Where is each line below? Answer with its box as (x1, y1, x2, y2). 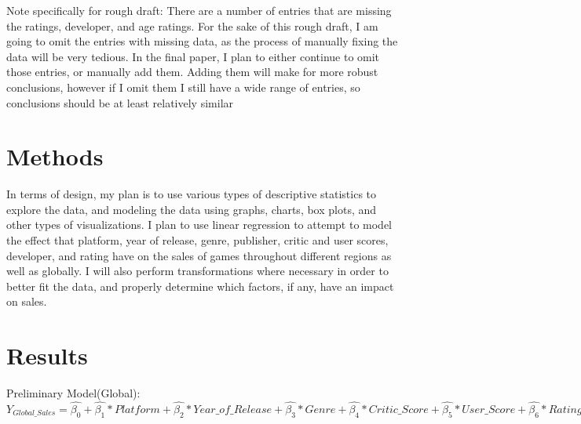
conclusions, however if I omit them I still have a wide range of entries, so (6, 78, 360, 95)
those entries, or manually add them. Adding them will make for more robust (6, 63, 378, 80)
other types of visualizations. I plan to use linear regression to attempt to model (6, 216, 392, 233)
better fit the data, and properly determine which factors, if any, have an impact (6, 277, 394, 294)
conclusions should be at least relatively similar (6, 94, 234, 111)
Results (6, 339, 88, 371)
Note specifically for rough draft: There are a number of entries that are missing (6, 2, 392, 18)
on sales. (6, 293, 47, 310)
